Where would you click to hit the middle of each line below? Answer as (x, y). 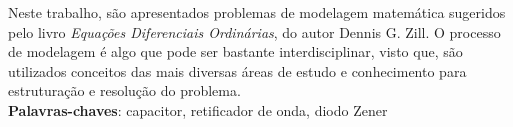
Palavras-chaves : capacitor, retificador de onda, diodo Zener (198, 109)
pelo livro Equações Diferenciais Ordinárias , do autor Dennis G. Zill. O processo (254, 31)
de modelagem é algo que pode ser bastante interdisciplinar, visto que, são (235, 51)
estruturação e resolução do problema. (124, 90)
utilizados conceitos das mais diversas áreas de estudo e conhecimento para (237, 70)
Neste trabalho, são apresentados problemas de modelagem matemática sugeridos (257, 12)
